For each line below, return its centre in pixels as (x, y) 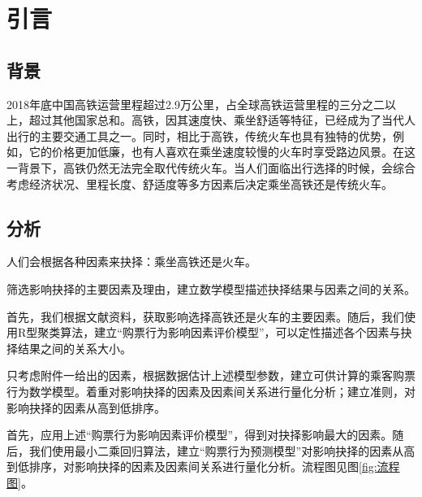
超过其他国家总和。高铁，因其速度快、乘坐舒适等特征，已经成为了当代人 (222, 120)
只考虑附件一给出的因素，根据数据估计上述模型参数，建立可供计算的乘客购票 (211, 375)
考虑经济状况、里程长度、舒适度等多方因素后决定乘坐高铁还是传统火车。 (200, 183)
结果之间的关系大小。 (74, 348)
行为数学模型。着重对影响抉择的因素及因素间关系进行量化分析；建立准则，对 (211, 391)
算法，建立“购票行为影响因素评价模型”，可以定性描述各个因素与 (230, 332)
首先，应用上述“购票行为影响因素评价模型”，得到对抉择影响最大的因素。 (200, 435)
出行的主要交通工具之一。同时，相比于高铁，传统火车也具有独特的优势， (200, 135)
